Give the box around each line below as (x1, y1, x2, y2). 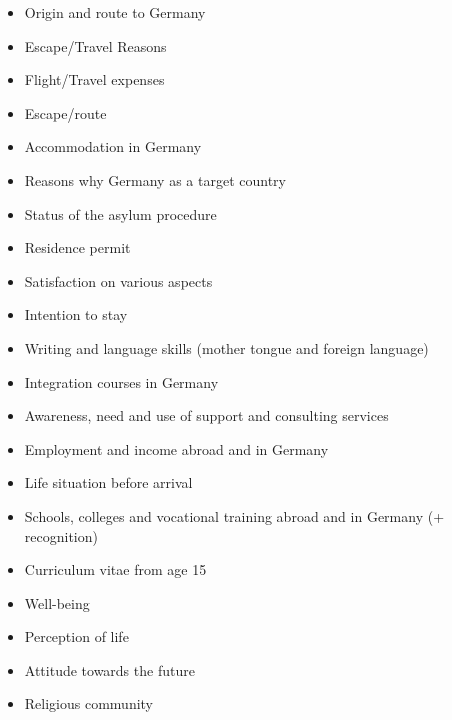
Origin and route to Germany (24, 2, 206, 22)
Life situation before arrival (24, 472, 193, 493)
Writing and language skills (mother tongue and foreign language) (24, 337, 429, 358)
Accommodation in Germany (24, 136, 202, 157)
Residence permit (24, 237, 131, 258)
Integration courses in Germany (24, 371, 219, 392)
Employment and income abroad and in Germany (24, 438, 329, 459)
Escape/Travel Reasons (24, 35, 167, 56)
